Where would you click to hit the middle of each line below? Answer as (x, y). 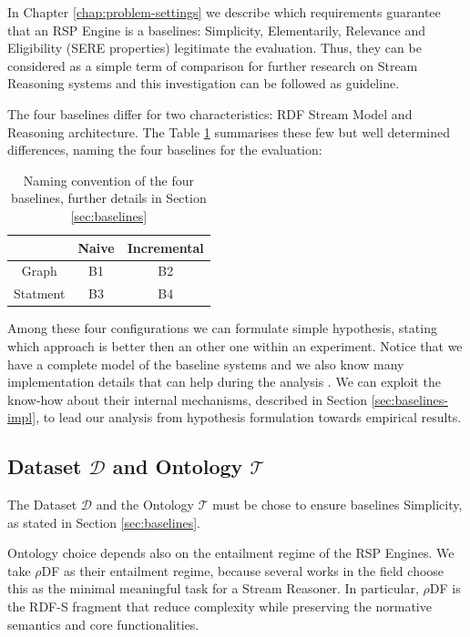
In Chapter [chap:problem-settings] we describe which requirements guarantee (224, 12)
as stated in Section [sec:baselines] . (104, 522)
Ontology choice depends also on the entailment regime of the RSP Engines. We (231, 553)
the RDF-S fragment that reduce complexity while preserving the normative (220, 607)
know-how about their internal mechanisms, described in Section (188, 399)
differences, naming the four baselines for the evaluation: (165, 150)
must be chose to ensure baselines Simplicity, (337, 505)
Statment (40, 293)
